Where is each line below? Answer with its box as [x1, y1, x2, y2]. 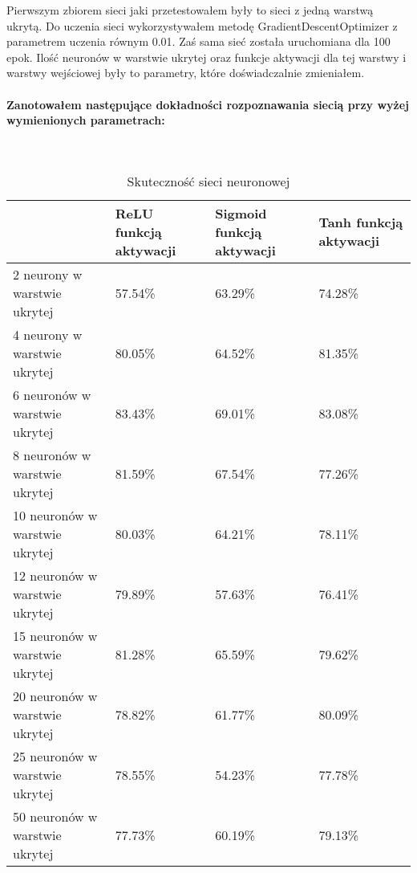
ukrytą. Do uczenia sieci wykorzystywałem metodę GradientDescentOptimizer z [6, 17, 398, 34]
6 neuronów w [13, 385, 91, 404]
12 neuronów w [13, 565, 98, 585]
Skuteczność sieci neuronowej [127, 171, 290, 190]
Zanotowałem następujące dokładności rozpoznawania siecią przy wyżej [6, 96, 409, 112]
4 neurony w [13, 324, 83, 344]
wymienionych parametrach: [6, 112, 165, 129]
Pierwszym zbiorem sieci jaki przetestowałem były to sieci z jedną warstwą [6, 2, 374, 18]
